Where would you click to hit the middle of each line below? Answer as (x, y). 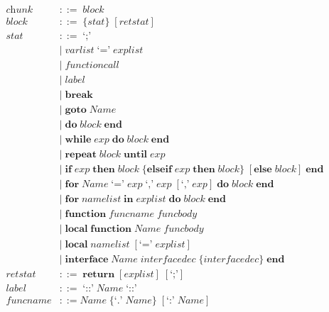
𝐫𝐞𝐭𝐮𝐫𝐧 (99, 274)
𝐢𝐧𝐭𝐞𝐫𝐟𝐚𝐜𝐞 (87, 259)
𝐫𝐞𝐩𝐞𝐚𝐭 (81, 155)
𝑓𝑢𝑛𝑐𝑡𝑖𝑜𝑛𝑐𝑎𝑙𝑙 (92, 66)
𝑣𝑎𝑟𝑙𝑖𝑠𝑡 (80, 51)
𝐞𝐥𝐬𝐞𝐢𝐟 (159, 170)
